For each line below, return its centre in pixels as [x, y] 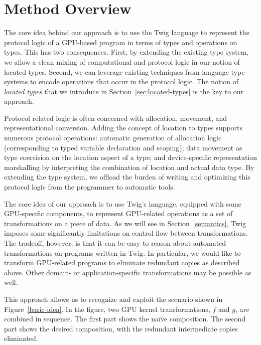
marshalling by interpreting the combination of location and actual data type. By [129, 167]
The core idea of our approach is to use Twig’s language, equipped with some [123, 203]
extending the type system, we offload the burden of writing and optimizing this [127, 177]
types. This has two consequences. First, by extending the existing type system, [126, 52]
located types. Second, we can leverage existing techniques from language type [124, 71]
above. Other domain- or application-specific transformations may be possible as [128, 272]
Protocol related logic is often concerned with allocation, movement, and [116, 118]
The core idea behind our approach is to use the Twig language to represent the [127, 32]
